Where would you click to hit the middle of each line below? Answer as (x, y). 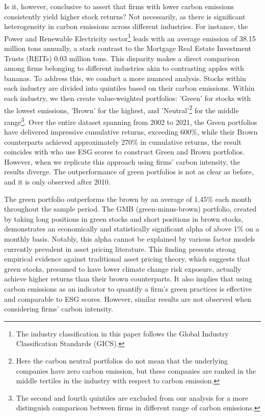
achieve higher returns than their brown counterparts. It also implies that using (128, 279)
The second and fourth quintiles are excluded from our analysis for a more (132, 397)
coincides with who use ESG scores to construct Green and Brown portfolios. (124, 152)
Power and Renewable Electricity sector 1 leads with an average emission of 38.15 (130, 37)
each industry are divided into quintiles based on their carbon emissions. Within (129, 88)
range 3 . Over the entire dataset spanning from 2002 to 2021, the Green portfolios (131, 121)
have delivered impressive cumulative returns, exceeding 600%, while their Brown (131, 132)
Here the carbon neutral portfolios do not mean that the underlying (122, 360)
